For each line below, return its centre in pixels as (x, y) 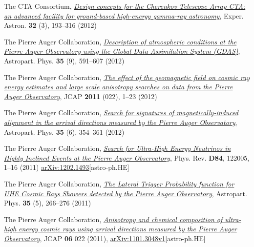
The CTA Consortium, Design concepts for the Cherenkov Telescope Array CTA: (125, 6)
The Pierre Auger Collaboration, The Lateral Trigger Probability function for (119, 183)
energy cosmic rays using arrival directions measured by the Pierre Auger (128, 229)
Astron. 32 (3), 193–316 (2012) (51, 25)
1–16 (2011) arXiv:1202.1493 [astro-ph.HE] (67, 167)
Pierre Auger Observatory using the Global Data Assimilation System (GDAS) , (122, 51)
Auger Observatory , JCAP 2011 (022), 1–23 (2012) (81, 96)
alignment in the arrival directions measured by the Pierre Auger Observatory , (121, 122)
